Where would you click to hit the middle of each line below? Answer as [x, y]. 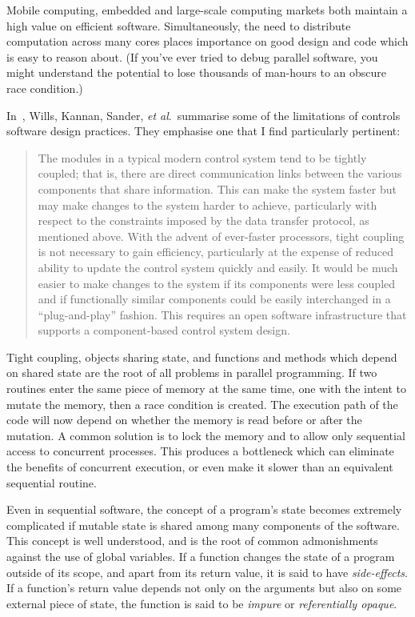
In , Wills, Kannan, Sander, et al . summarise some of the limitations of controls [204, 115]
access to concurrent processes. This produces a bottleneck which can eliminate [200, 451]
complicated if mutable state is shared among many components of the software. [203, 525]
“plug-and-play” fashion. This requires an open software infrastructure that [222, 314]
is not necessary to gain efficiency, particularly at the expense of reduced [215, 252]
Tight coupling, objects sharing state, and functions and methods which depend [202, 357]
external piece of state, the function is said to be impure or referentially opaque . [202, 603]
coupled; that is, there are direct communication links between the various [220, 173]
